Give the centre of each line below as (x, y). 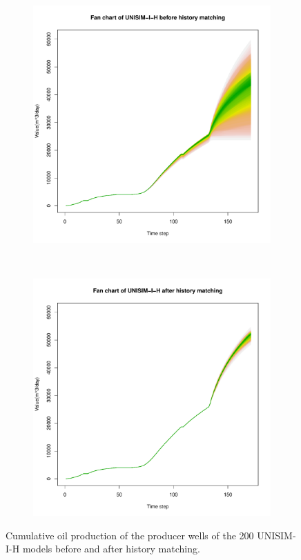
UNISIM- (276, 535)
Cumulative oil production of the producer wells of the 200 (130, 535)
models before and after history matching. (111, 549)
